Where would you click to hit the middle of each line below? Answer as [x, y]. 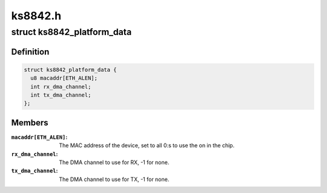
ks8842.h [36, 16]
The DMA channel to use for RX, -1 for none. [114, 162]
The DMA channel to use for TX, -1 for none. [114, 179]
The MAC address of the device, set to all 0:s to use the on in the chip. [147, 145]
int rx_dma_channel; [61, 87]
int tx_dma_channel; [61, 95]
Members [30, 123]
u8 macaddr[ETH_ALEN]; [64, 78]
